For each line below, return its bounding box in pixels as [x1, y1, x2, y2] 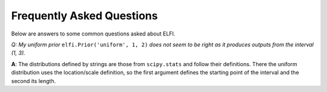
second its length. [11, 77, 56, 84]
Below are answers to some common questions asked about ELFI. [11, 30, 176, 37]
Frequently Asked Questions [11, 9, 158, 22]
